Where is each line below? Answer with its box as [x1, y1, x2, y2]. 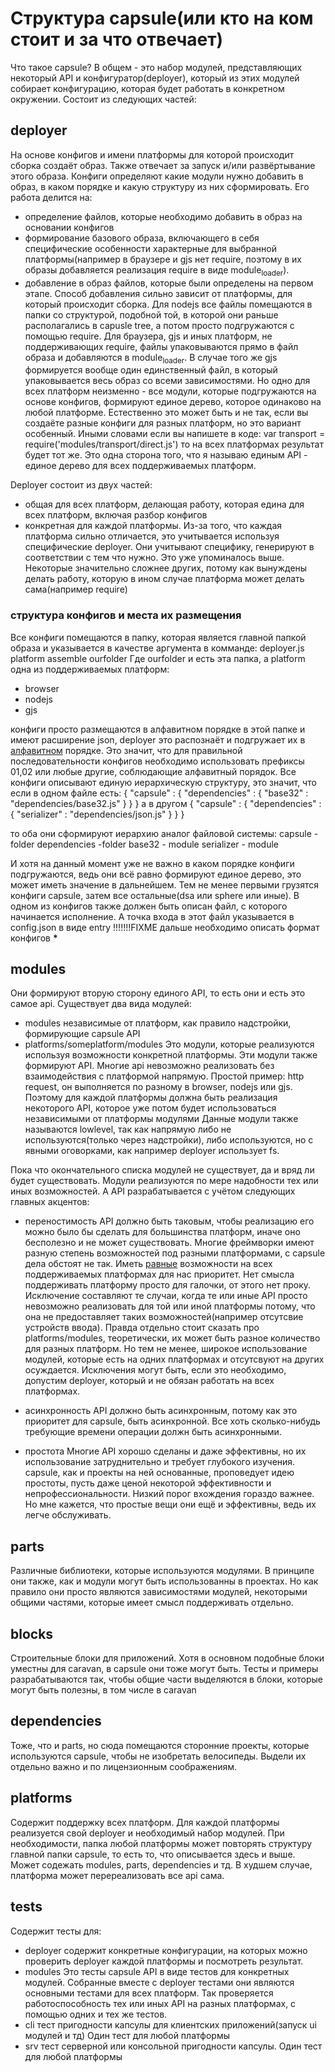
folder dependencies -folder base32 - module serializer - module [10, 838, 280, 850]
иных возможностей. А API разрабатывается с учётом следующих [10, 1185, 296, 1197]
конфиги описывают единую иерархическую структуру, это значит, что [10, 776, 317, 788]
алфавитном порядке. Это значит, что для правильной [10, 744, 243, 756]
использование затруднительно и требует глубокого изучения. [24, 1456, 296, 1468]
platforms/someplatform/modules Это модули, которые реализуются [24, 1038, 315, 1051]
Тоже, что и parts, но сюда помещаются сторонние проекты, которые [10, 1739, 310, 1751]
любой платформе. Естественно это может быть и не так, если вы [24, 407, 309, 419]
